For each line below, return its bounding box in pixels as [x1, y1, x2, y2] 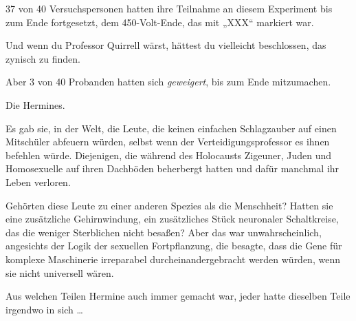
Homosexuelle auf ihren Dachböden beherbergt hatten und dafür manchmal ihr [5, 161, 340, 176]
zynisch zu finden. [5, 51, 80, 65]
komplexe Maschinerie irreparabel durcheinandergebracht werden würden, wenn [5, 251, 340, 266]
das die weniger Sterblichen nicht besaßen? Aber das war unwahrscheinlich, [5, 225, 322, 239]
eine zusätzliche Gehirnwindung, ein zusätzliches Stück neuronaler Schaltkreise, [5, 211, 339, 226]
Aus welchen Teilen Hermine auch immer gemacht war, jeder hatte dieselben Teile [5, 289, 351, 303]
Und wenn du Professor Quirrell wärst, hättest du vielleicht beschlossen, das [5, 38, 326, 52]
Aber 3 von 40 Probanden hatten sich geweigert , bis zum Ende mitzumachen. [5, 74, 331, 89]
